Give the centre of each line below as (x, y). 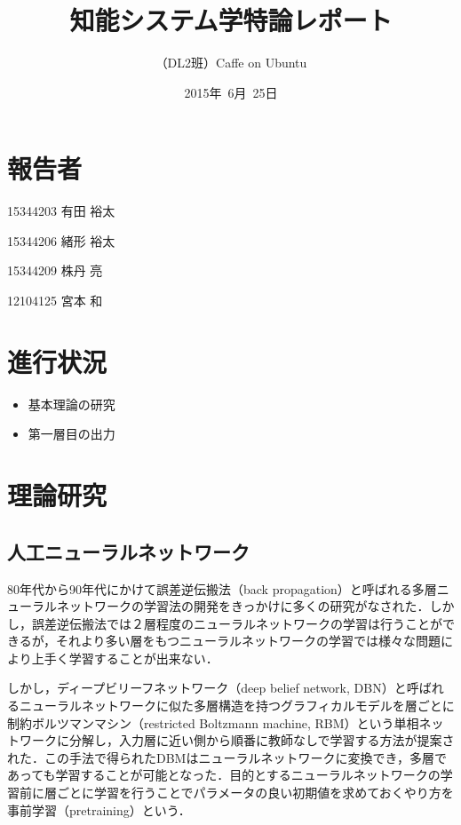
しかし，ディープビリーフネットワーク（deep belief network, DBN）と (207, 688)
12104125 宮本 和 (55, 301)
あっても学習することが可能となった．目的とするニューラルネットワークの (224, 775)
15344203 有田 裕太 (61, 211)
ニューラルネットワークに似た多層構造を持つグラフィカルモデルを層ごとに (237, 706)
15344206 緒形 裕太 (61, 240)
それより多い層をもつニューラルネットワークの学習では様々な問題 (248, 641)
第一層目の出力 (72, 434)
